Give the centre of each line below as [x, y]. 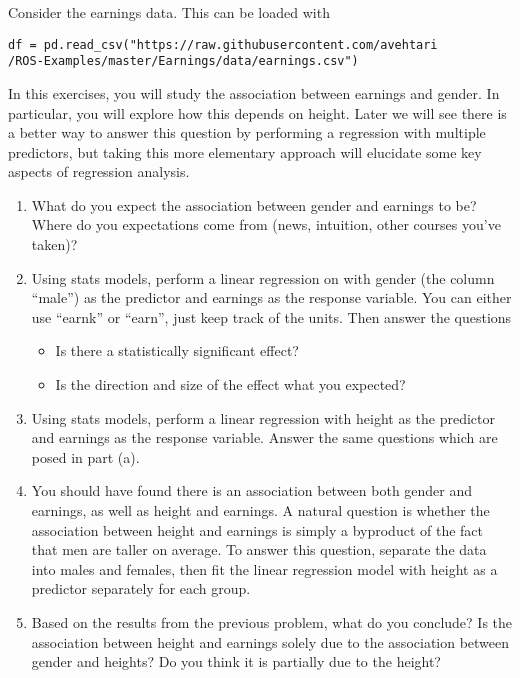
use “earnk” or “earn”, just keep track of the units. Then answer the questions [271, 316]
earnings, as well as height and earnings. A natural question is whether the [260, 510]
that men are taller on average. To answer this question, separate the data [259, 549]
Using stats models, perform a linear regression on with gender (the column [263, 277]
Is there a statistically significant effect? [177, 350]
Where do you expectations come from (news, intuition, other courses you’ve [266, 224]
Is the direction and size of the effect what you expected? [230, 384]
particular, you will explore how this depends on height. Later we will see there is [257, 112]
